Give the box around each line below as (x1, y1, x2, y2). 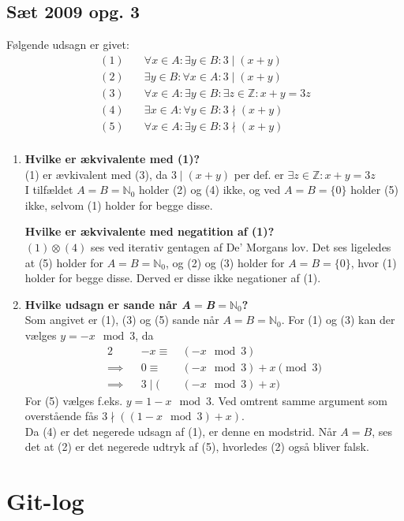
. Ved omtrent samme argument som (211, 392, 387, 408)
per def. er (234, 166, 284, 182)
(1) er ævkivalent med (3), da (24, 166, 168, 182)
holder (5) (350, 181, 398, 198)
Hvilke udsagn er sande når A (24, 296, 192, 312)
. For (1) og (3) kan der (281, 311, 395, 328)
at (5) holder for (24, 254, 104, 270)
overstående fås (24, 407, 99, 424)
